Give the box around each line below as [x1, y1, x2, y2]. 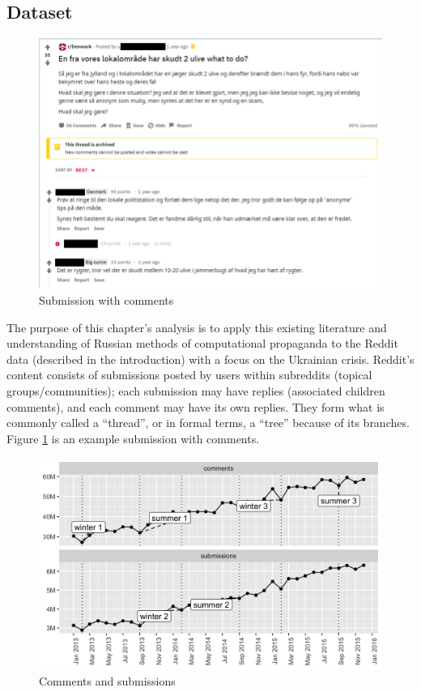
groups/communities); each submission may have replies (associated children [6, 382, 385, 399]
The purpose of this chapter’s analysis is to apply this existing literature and [6, 318, 387, 335]
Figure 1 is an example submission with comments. [6, 429, 260, 446]
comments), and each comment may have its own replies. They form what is [6, 398, 385, 415]
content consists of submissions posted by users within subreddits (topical [6, 366, 372, 383]
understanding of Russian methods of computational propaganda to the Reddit [6, 335, 398, 352]
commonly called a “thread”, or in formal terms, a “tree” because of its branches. [6, 414, 410, 431]
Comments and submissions [39, 672, 176, 689]
